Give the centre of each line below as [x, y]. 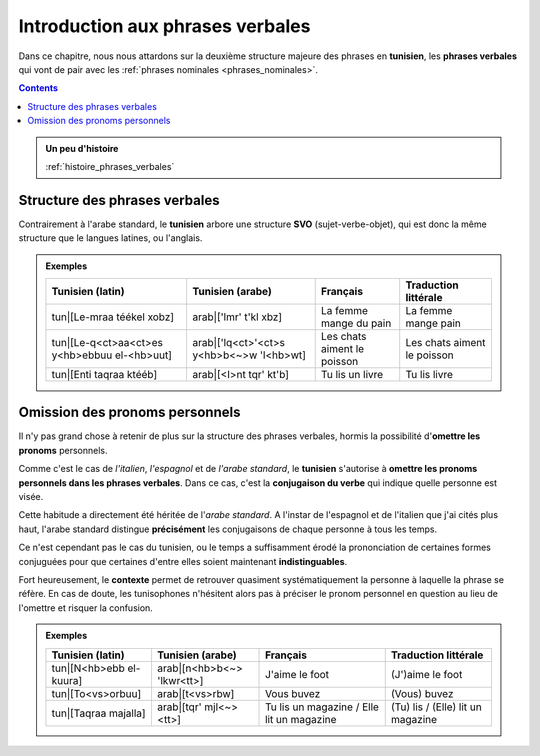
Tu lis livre [429, 374]
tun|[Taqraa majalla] [98, 713]
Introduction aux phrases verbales [164, 26]
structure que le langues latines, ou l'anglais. [110, 238]
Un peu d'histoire [82, 148]
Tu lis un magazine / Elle [322, 707]
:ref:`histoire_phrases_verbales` [110, 166]
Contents [38, 88]
